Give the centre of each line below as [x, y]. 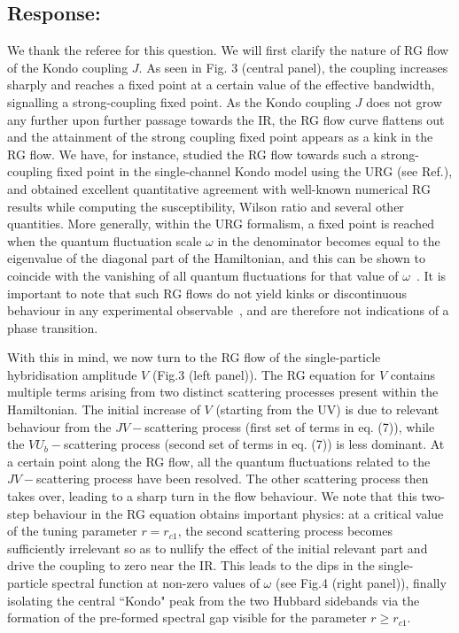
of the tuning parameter [72, 531]
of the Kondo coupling [68, 67]
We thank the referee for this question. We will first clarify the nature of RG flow [228, 50]
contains [413, 374]
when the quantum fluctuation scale [105, 240]
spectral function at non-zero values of [156, 583]
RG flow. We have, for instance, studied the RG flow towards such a [192, 154]
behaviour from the [59, 426]
